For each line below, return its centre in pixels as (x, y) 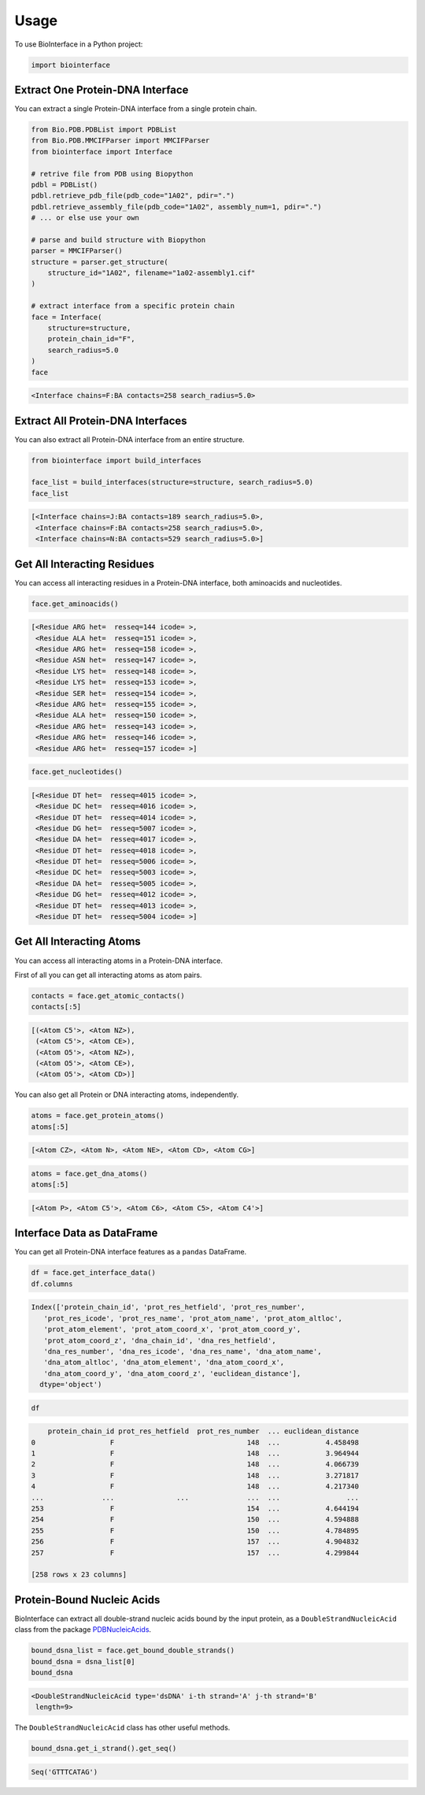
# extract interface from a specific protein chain (133, 306)
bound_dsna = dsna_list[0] (83, 1661)
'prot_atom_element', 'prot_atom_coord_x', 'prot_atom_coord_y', (172, 1329)
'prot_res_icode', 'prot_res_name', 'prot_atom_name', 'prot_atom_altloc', (193, 1318)
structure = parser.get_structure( (100, 262)
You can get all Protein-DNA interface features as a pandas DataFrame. (131, 1252)
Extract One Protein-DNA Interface (102, 89)
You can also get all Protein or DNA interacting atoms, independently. (127, 1094)
